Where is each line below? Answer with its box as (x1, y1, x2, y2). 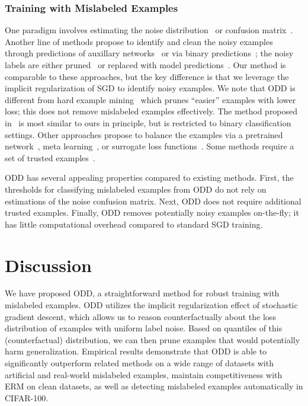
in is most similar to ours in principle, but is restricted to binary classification (5, 116, 291, 129)
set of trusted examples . (5, 151, 95, 164)
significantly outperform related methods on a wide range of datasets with (5, 357, 274, 369)
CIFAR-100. (5, 391, 49, 404)
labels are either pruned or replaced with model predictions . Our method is (5, 59, 286, 71)
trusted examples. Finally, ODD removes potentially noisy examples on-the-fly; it (5, 206, 299, 219)
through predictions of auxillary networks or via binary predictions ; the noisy (5, 47, 294, 59)
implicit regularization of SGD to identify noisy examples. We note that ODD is (5, 82, 296, 94)
